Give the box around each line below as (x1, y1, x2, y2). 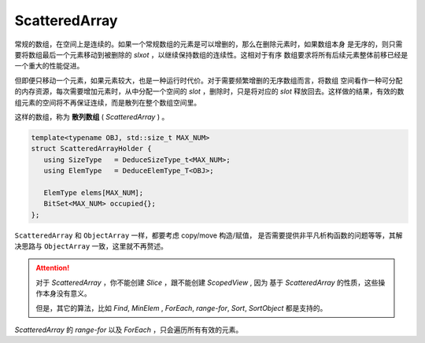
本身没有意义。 (42, 289, 91, 298)
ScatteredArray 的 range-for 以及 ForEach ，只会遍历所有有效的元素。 (14, 325, 243, 334)
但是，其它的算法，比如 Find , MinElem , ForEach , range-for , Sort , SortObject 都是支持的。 (35, 303, 327, 312)
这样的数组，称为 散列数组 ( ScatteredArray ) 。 (14, 112, 169, 121)
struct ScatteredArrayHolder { (31, 144, 153, 153)
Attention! (35, 264, 70, 273)
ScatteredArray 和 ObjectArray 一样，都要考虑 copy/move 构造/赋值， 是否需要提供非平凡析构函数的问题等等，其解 (14, 231, 403, 240)
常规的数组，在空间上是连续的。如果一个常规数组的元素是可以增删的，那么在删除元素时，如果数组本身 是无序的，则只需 (14, 39, 403, 49)
